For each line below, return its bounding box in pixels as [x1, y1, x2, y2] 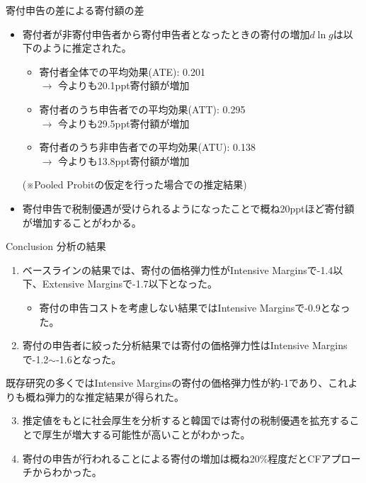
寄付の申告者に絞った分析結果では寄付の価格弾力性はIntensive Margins [22, 338, 348, 353]
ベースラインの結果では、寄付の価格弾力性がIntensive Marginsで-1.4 [22, 262, 333, 277]
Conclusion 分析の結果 [6, 239, 106, 254]
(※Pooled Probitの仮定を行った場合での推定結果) [22, 177, 247, 192]
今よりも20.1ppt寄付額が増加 [57, 78, 190, 93]
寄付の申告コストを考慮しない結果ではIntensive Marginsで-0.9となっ [39, 300, 350, 314]
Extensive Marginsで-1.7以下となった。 [42, 276, 218, 291]
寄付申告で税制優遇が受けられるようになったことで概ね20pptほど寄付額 [22, 200, 355, 215]
